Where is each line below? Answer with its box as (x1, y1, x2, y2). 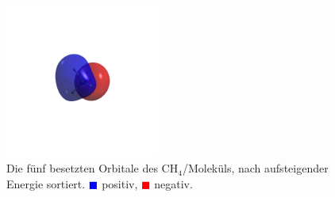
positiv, (102, 175, 138, 191)
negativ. (154, 175, 193, 191)
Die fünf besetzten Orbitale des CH (6, 160, 179, 176)
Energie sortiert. (6, 175, 86, 191)
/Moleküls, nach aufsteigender (182, 160, 329, 176)
